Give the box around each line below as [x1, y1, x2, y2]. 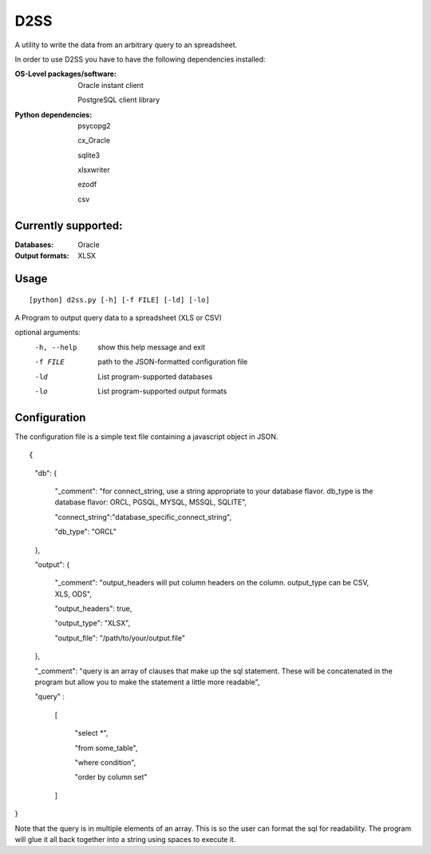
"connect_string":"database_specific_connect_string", [54, 512, 231, 521]
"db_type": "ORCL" [54, 527, 117, 537]
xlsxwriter [77, 165, 111, 175]
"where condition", [74, 758, 136, 767]
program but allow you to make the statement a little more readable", [34, 677, 260, 687]
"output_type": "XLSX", [54, 618, 131, 628]
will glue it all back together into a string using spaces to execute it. [14, 834, 236, 844]
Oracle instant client [77, 80, 144, 90]
